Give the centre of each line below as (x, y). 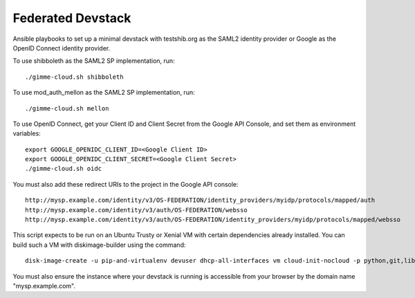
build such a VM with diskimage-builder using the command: (99, 245)
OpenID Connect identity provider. (62, 48)
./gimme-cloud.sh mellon (67, 108)
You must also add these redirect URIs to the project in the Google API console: (126, 184)
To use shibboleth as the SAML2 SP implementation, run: (94, 61)
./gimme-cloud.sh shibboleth (74, 77)
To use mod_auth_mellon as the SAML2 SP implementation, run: (104, 93)
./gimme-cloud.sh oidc (64, 169)
